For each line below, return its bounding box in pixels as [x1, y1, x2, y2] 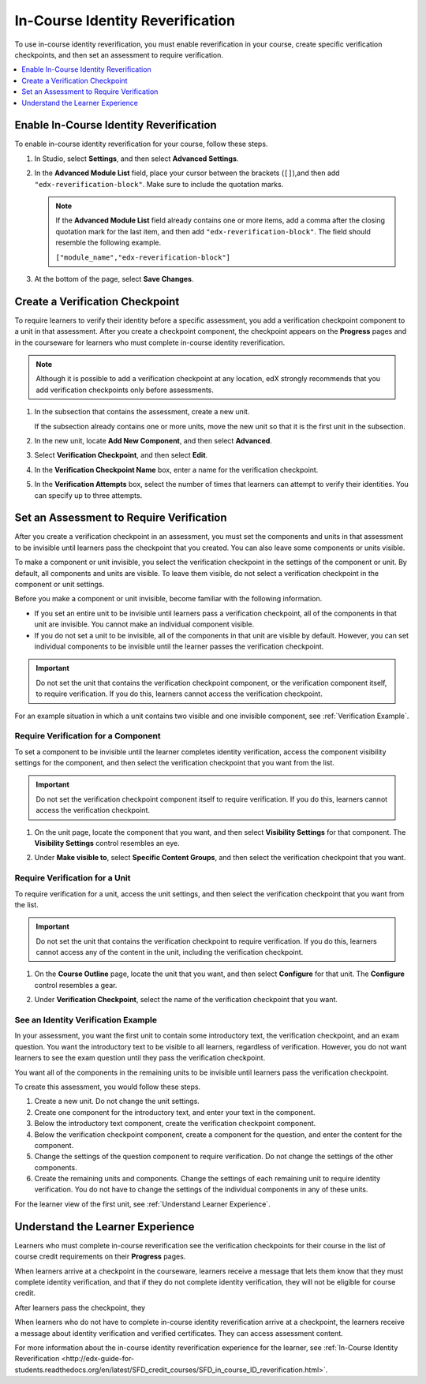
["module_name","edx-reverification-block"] [55, 252, 231, 262]
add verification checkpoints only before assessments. [35, 385, 215, 395]
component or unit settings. [14, 579, 105, 589]
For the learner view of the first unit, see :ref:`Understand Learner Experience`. [14, 1199, 271, 1209]
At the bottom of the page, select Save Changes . [34, 274, 194, 283]
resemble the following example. [55, 238, 162, 248]
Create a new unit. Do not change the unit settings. [34, 1097, 200, 1106]
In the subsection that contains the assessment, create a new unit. [34, 407, 250, 417]
